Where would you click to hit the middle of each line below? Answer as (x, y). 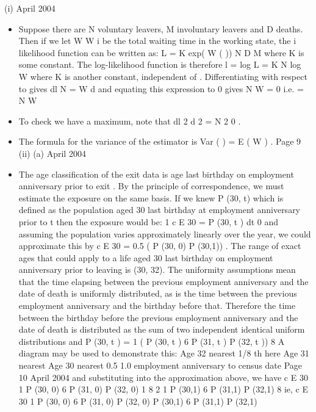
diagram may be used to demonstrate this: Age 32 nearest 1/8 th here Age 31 (164, 353)
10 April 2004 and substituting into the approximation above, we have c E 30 (163, 377)
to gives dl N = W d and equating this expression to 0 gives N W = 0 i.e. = (161, 88)
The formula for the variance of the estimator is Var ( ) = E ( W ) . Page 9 (160, 141)
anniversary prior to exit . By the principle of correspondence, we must (151, 186)
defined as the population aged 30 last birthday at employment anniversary (160, 210)
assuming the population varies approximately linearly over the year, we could (165, 233)
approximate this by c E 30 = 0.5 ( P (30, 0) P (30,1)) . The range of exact (160, 246)
